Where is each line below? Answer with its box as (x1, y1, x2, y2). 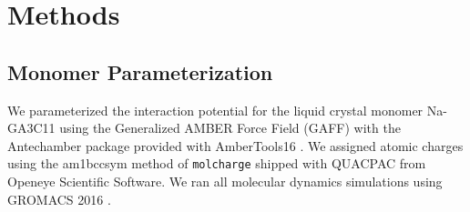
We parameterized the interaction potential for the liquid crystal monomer (7, 100, 424, 119)
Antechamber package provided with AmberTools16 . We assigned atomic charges (7, 136, 464, 155)
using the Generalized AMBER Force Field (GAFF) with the (59, 118, 401, 137)
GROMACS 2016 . (7, 189, 111, 208)
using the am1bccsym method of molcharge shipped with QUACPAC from (7, 154, 426, 173)
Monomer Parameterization (7, 57, 273, 86)
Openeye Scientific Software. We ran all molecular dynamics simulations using (7, 172, 443, 191)
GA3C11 (7, 118, 56, 137)
